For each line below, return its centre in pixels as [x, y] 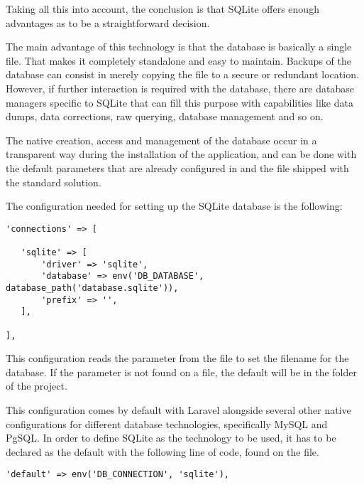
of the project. [37, 386]
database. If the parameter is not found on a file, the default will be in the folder [181, 372]
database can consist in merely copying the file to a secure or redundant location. [182, 74]
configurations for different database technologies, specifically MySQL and [167, 423]
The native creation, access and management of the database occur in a [161, 140]
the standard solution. [54, 182]
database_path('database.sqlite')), [92, 288]
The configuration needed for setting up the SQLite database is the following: [174, 206]
